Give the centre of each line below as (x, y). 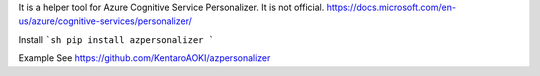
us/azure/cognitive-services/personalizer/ (105, 21)
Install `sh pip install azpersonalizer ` (116, 39)
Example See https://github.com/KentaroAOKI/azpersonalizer (144, 58)
